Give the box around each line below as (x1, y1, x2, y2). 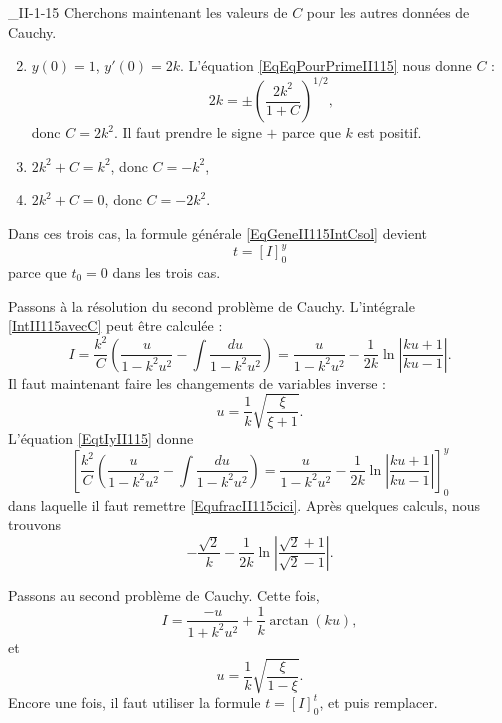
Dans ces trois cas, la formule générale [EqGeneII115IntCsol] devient (8, 223, 428, 244)
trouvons (8, 514, 62, 535)
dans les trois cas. (112, 261, 221, 282)
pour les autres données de (306, 2, 470, 22)
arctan (269, 613, 309, 628)
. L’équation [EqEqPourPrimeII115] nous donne (180, 55, 472, 76)
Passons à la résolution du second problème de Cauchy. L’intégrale (8, 295, 415, 316)
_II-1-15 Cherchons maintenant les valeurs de (8, 2, 288, 22)
